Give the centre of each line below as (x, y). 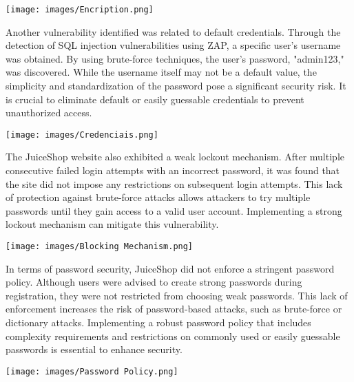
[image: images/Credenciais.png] (82, 135)
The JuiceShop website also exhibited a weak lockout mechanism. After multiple (175, 157)
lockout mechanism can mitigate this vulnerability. (112, 224)
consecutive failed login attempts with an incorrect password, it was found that (173, 170)
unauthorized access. (49, 113)
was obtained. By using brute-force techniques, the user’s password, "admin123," (175, 58)
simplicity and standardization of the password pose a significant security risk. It (176, 86)
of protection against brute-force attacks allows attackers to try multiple (158, 197)
